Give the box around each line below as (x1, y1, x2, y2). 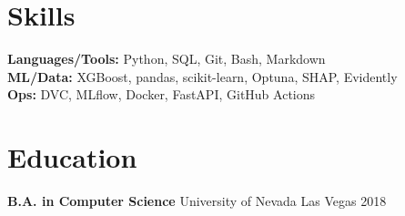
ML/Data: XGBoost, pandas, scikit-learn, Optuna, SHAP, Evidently (7, 67, 398, 86)
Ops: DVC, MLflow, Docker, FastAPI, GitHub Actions (7, 85, 316, 104)
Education (7, 139, 137, 176)
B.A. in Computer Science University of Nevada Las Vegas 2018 (7, 191, 387, 211)
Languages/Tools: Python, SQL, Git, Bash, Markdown (7, 49, 326, 68)
